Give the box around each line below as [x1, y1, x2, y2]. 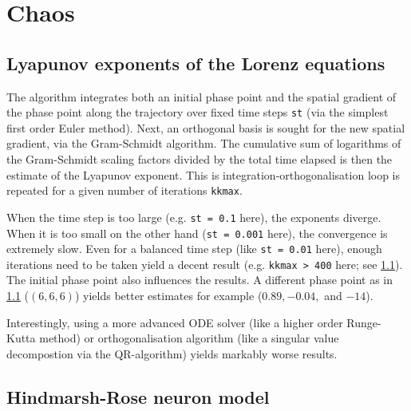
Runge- [346, 314, 381, 330]
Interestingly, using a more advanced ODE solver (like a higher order [6, 314, 343, 330]
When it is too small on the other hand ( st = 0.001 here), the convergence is [6, 224, 388, 241]
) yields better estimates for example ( [74, 287, 263, 304]
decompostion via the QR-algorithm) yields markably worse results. [6, 345, 338, 362]
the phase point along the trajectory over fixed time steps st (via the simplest [6, 104, 389, 121]
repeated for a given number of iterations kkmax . [6, 182, 243, 199]
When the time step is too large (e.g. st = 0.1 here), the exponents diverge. [6, 208, 381, 225]
